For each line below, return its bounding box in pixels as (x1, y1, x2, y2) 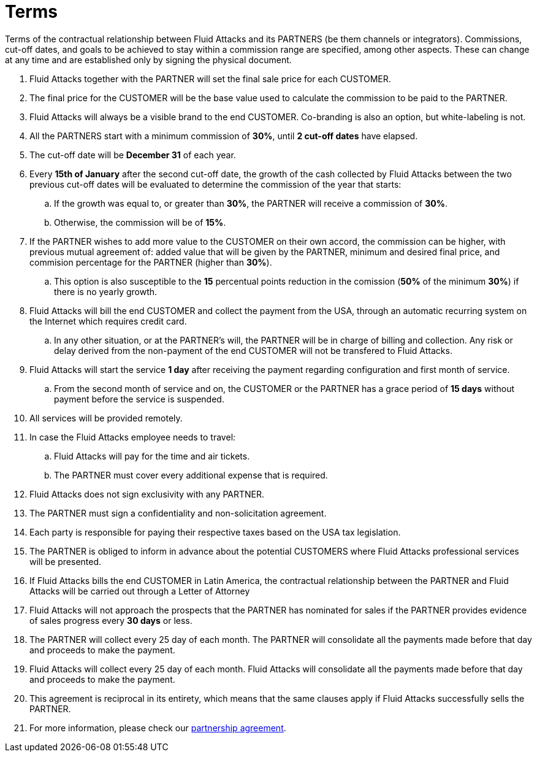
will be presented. (29, 556, 102, 567)
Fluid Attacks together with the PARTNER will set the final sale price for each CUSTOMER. (29, 73, 391, 84)
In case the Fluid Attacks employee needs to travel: (29, 431, 236, 442)
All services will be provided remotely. (29, 412, 183, 423)
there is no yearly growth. (54, 286, 158, 297)
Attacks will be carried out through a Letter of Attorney (29, 585, 250, 596)
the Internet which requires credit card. (29, 315, 187, 326)
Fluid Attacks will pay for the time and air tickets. (54, 450, 250, 461)
